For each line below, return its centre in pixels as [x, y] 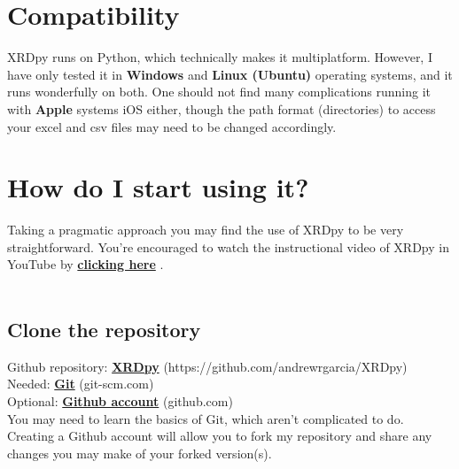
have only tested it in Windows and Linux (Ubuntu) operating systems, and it [230, 74]
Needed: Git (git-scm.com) [81, 384]
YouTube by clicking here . [86, 264]
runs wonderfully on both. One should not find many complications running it [219, 92]
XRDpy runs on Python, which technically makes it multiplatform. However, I [220, 57]
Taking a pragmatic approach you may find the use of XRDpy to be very [206, 230]
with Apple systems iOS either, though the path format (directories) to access [222, 108]
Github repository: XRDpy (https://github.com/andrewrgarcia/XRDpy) [207, 366]
